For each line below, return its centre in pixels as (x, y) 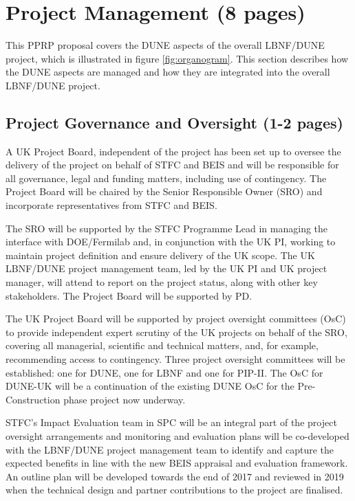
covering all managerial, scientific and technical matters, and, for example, (162, 345)
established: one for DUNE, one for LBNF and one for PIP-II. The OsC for (164, 372)
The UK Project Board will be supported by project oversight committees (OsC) (176, 319)
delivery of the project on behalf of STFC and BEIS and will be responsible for (172, 165)
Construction (33, 399)
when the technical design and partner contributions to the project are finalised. (174, 490)
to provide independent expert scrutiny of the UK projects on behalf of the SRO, (176, 332)
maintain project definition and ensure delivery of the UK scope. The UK (160, 255)
